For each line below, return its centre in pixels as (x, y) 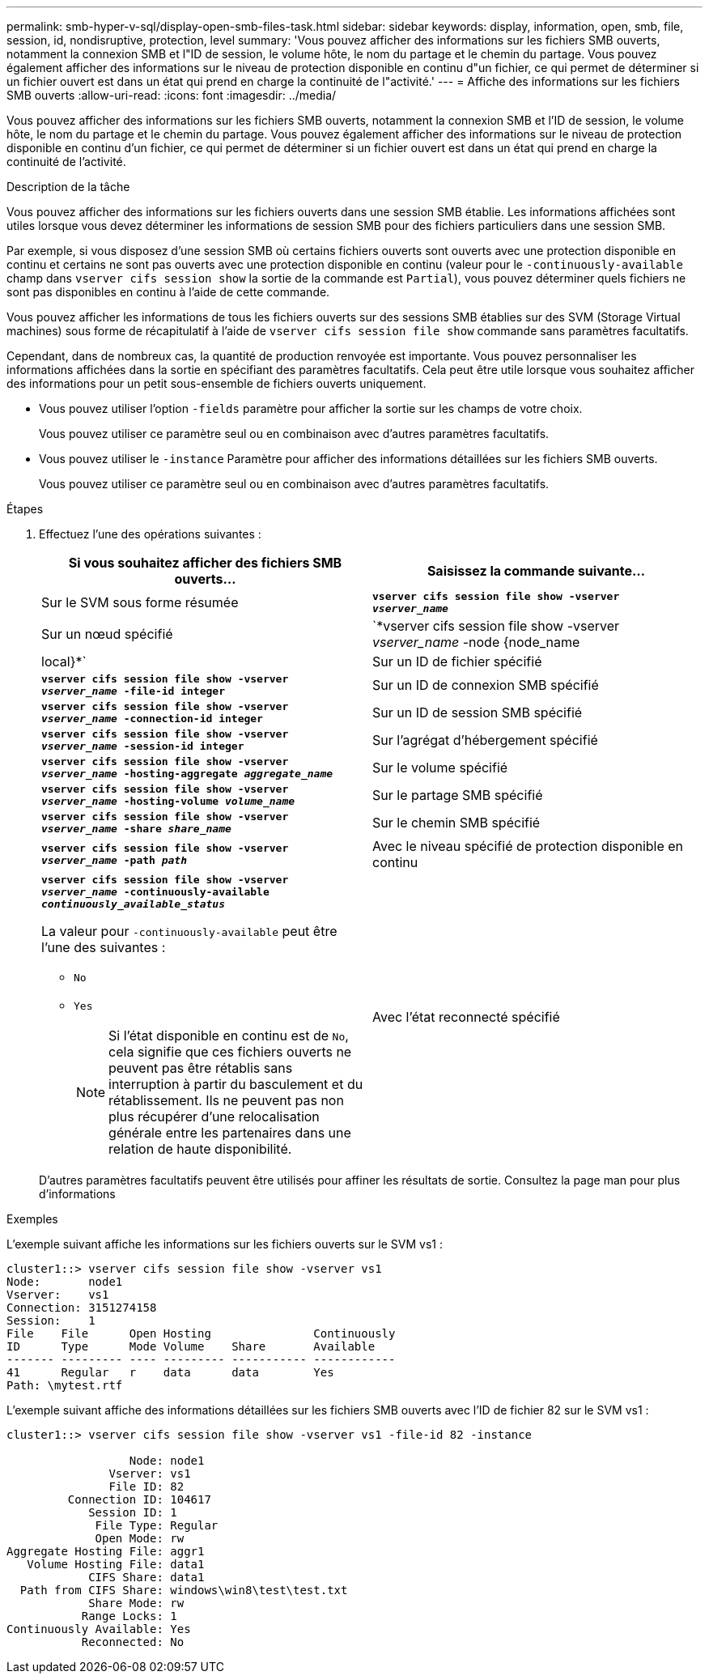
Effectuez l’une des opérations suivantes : (150, 534)
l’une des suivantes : (104, 947)
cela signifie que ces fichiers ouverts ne (230, 1052)
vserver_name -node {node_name (476, 642)
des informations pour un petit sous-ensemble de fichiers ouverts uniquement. (217, 383)
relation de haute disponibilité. (200, 1149)
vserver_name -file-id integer (133, 691)
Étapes (25, 509)
